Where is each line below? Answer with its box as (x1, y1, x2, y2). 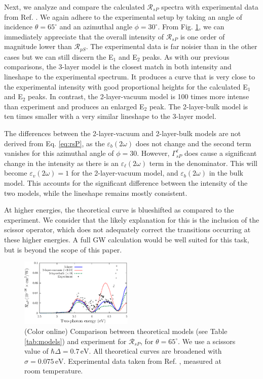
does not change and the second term (135, 138, 251, 148)
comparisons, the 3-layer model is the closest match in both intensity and (4, 61, 232, 72)
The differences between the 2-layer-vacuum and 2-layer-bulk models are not (4, 128, 241, 138)
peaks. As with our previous (142, 51, 230, 62)
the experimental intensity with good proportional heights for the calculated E (4, 81, 248, 92)
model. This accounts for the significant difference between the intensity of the (4, 177, 248, 188)
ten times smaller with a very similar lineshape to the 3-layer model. (4, 111, 216, 121)
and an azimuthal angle (59, 21, 132, 32)
